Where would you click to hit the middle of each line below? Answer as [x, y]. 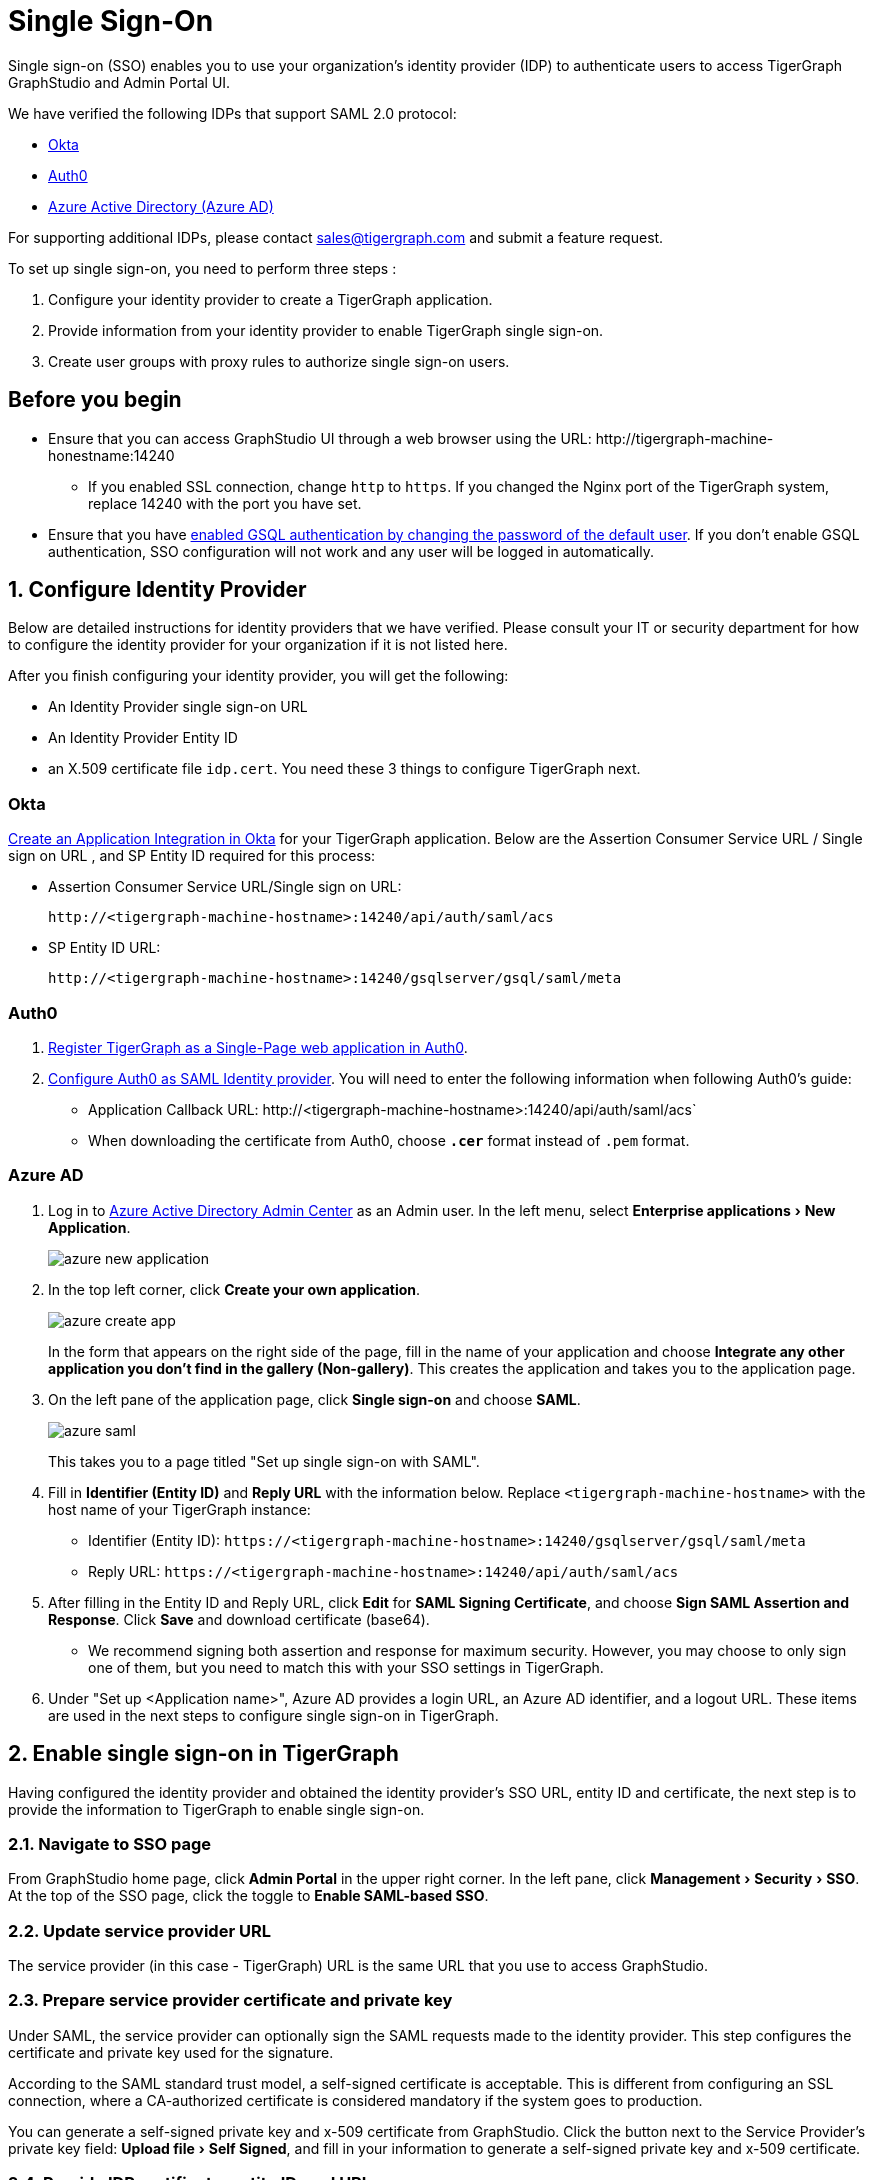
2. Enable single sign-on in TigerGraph [203, 1754]
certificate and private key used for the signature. [171, 2052]
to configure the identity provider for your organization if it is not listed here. [258, 645]
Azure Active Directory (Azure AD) [161, 206]
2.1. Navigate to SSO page [110, 1843]
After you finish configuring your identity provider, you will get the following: [258, 676]
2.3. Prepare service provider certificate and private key [230, 2000]
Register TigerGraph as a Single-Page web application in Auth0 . [258, 1047]
